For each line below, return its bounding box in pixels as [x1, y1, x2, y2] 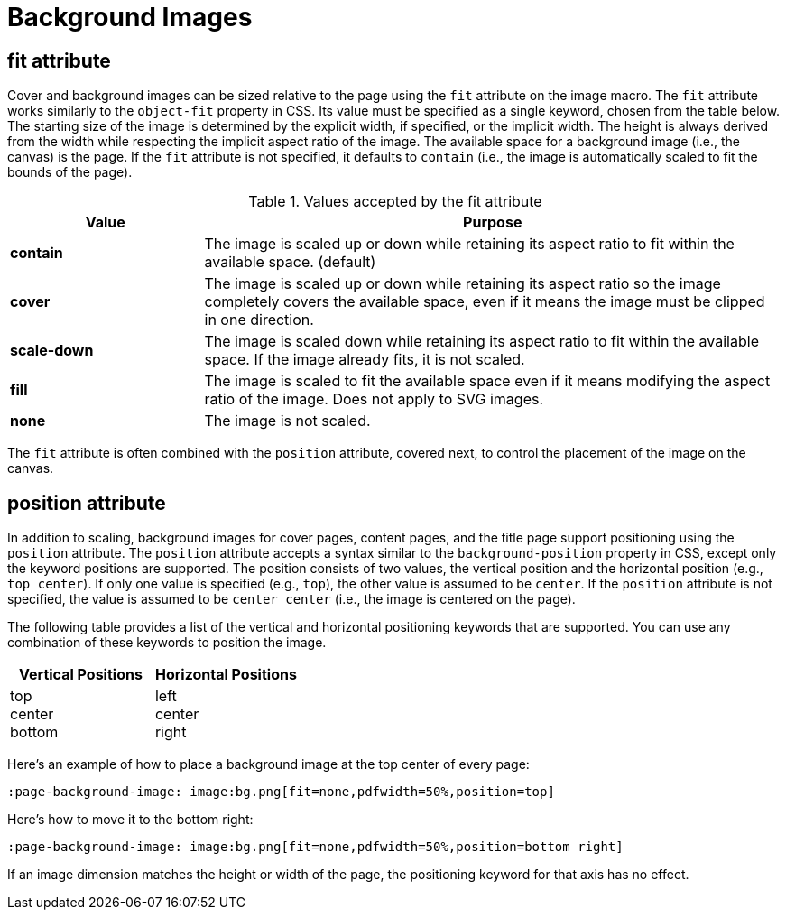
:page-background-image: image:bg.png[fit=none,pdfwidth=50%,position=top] [7, 784, 555, 800]
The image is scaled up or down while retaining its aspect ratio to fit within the [204, 235, 735, 254]
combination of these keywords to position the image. [7, 634, 327, 651]
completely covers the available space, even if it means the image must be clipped [204, 292, 765, 311]
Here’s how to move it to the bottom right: [7, 811, 254, 828]
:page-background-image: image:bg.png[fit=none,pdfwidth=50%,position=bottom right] [7, 839, 624, 855]
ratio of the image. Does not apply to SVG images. [204, 390, 544, 409]
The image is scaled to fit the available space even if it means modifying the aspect [204, 372, 771, 391]
